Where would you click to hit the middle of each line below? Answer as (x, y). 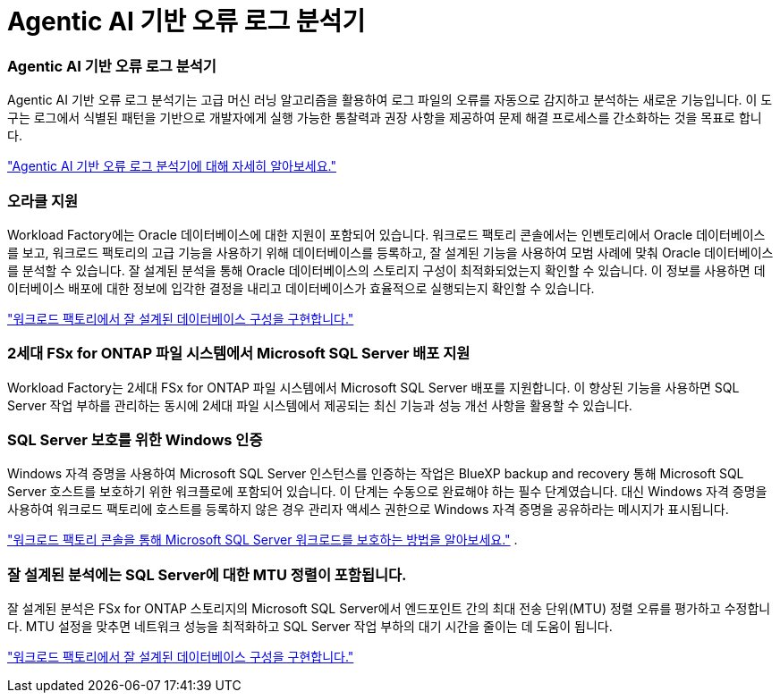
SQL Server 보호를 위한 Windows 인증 (135, 440)
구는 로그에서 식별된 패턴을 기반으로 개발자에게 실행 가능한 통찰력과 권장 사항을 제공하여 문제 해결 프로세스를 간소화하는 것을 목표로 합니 (385, 118)
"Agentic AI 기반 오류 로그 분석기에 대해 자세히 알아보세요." (172, 166)
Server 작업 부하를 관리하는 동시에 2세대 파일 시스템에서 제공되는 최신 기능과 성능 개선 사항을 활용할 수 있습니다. (320, 405)
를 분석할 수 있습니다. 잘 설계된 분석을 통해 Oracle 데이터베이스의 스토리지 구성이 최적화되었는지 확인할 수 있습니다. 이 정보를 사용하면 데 (386, 270)
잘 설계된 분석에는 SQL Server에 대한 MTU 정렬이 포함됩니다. (207, 574)
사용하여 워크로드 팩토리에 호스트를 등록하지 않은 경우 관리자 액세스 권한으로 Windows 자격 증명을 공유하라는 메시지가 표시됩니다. (368, 510)
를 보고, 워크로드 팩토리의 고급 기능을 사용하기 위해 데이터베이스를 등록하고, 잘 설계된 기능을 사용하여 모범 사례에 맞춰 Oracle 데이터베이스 (390, 252)
